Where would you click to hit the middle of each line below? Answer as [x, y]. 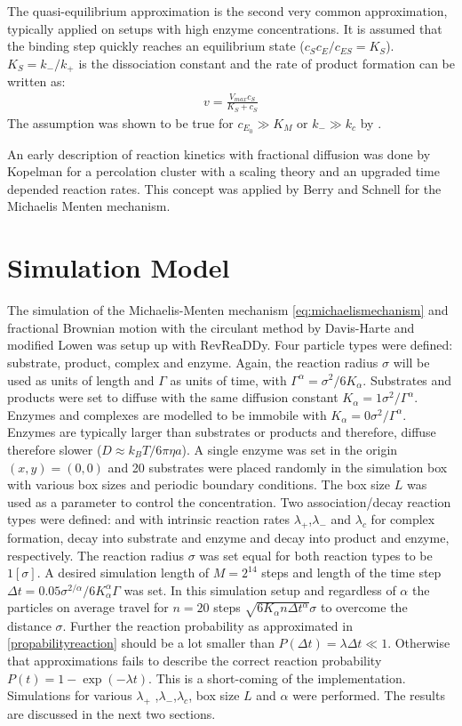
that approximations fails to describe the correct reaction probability [195, 660]
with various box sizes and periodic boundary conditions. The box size [199, 484]
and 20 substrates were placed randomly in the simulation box [278, 467]
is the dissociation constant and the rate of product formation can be [267, 63]
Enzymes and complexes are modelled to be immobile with [167, 414]
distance [29, 625]
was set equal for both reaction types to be [316, 555]
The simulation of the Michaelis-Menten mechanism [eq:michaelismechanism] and [228, 310]
